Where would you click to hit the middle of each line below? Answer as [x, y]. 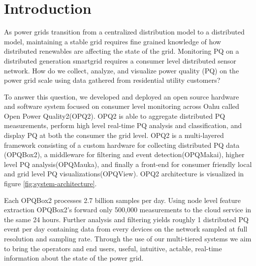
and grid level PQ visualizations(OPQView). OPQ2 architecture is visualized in [124, 174]
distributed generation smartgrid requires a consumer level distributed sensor [120, 60]
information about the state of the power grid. [74, 258]
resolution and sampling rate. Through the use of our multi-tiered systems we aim [128, 238]
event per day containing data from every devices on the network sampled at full [126, 229]
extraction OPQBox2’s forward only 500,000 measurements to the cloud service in [128, 210]
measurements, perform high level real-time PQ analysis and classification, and [123, 125]
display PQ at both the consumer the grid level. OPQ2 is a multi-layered [114, 135]
